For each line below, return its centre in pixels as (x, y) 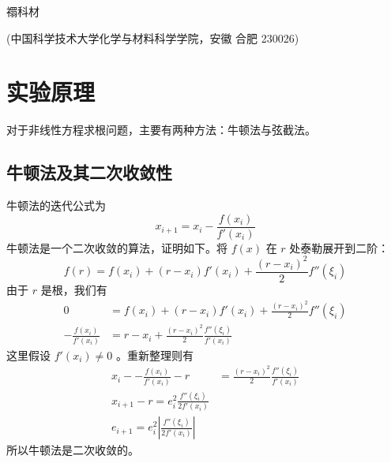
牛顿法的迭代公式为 (56, 205)
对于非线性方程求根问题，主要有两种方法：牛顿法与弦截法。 (161, 130)
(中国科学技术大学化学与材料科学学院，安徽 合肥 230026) (153, 37)
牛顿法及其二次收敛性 (89, 172)
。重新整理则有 (154, 355)
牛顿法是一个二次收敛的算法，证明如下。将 (117, 247)
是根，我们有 (74, 289)
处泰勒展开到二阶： (339, 247)
